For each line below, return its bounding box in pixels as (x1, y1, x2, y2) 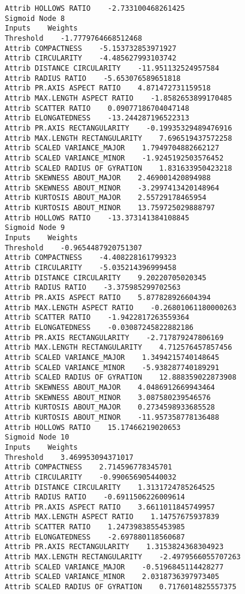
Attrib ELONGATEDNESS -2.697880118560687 (5, 532, 185, 541)
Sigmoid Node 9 (5, 223, 65, 232)
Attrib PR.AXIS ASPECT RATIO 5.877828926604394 (5, 293, 211, 302)
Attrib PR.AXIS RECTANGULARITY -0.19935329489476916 (5, 123, 232, 132)
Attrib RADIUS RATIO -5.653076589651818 (5, 74, 181, 83)
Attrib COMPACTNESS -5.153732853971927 (5, 44, 177, 53)
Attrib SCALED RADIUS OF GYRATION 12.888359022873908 (5, 373, 237, 382)
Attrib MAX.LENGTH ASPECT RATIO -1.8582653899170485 (5, 93, 232, 102)
